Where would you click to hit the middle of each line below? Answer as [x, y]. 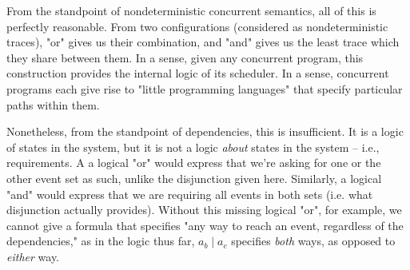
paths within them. [53, 104]
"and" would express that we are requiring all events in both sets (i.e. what [190, 194]
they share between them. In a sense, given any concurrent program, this [185, 57]
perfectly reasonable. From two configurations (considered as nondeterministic [197, 26]
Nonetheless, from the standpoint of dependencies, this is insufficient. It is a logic [205, 131]
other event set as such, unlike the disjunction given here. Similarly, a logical [194, 178]
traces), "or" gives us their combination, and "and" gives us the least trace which [203, 42]
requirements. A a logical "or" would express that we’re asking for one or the [194, 163]
